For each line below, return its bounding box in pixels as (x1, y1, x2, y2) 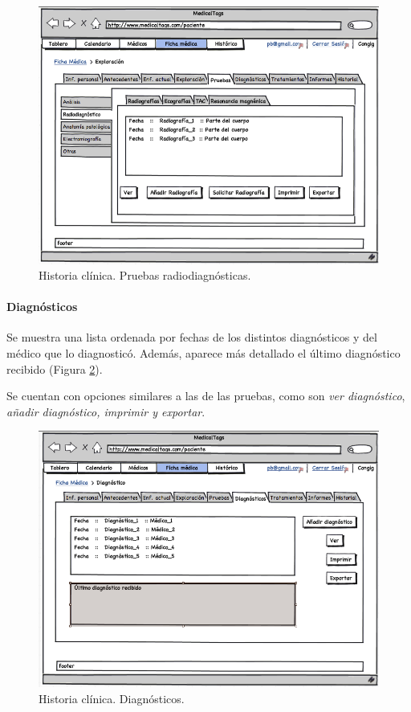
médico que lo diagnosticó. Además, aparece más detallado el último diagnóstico (6, 345, 401, 362)
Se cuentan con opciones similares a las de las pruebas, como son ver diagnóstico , (6, 387, 405, 404)
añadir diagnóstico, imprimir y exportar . (6, 403, 205, 419)
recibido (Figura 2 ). (6, 360, 103, 377)
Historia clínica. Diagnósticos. (39, 689, 185, 706)
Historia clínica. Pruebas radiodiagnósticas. (39, 267, 251, 284)
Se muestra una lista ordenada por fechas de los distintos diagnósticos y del (6, 329, 377, 346)
